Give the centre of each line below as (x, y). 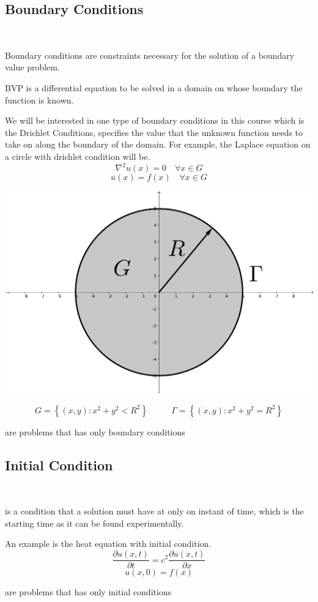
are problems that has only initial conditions (88, 592)
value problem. (32, 67)
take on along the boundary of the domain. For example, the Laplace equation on (158, 144)
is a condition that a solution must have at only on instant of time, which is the (154, 511)
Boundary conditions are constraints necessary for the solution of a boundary (150, 55)
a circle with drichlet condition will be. (78, 156)
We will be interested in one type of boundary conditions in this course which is (155, 120)
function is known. (39, 100)
